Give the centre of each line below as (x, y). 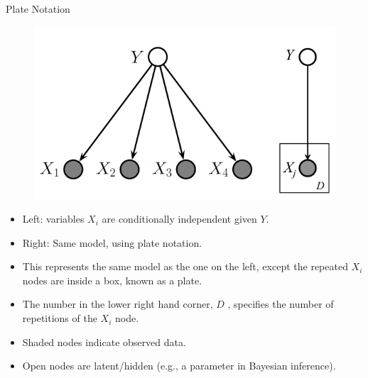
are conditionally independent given (179, 219)
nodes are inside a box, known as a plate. (112, 280)
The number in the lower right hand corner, (118, 304)
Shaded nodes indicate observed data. (104, 341)
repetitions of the (60, 318)
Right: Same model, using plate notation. (112, 242)
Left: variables (53, 219)
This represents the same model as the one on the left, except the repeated (185, 266)
